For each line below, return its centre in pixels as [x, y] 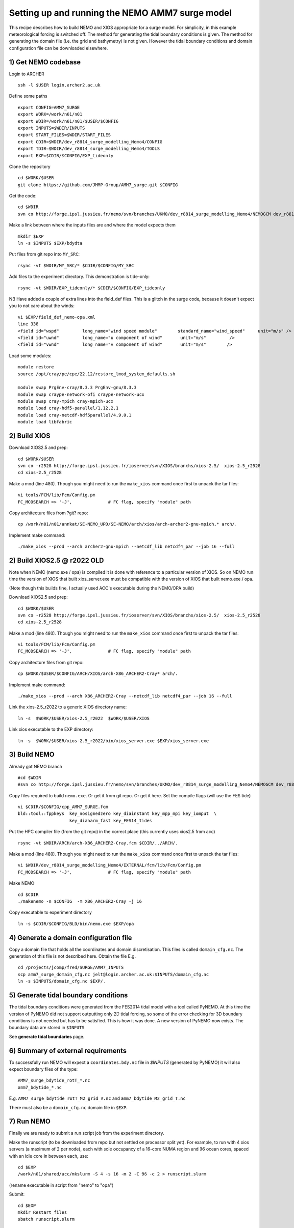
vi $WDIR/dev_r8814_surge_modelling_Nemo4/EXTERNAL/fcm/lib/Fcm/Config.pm [110, 865]
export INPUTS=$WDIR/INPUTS [51, 128]
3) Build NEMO [32, 755]
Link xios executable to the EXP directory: [51, 729]
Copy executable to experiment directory [50, 912]
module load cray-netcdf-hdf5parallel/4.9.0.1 [75, 415]
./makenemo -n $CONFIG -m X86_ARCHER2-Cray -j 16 [80, 901]
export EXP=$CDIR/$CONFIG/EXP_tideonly [66, 155]
